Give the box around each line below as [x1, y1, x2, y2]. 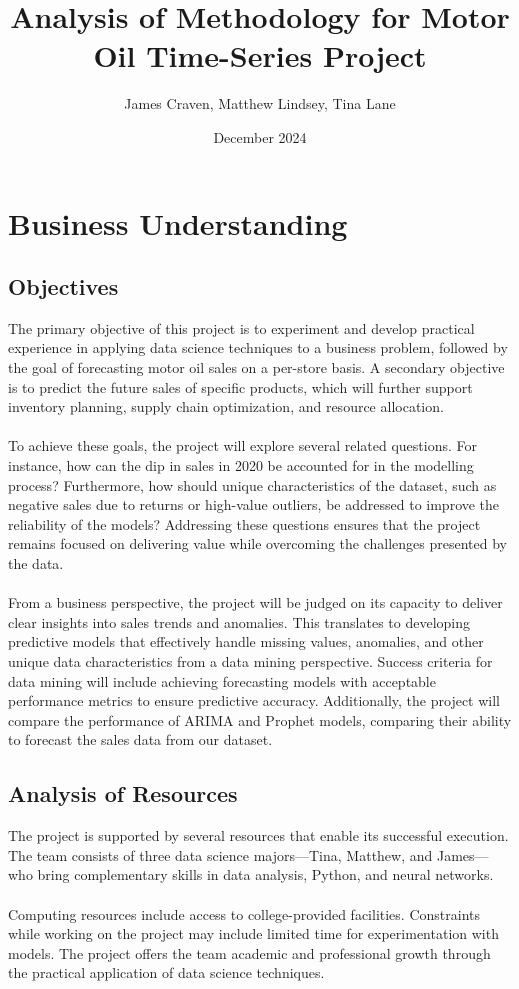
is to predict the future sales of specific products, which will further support [8, 376, 473, 397]
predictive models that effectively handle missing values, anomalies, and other [8, 631, 484, 652]
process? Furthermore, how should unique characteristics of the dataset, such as [8, 474, 497, 495]
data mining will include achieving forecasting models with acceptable [8, 670, 436, 691]
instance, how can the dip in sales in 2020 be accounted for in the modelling [8, 455, 474, 476]
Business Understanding [8, 202, 348, 243]
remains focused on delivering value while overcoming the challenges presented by [8, 533, 507, 554]
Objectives [8, 271, 119, 302]
